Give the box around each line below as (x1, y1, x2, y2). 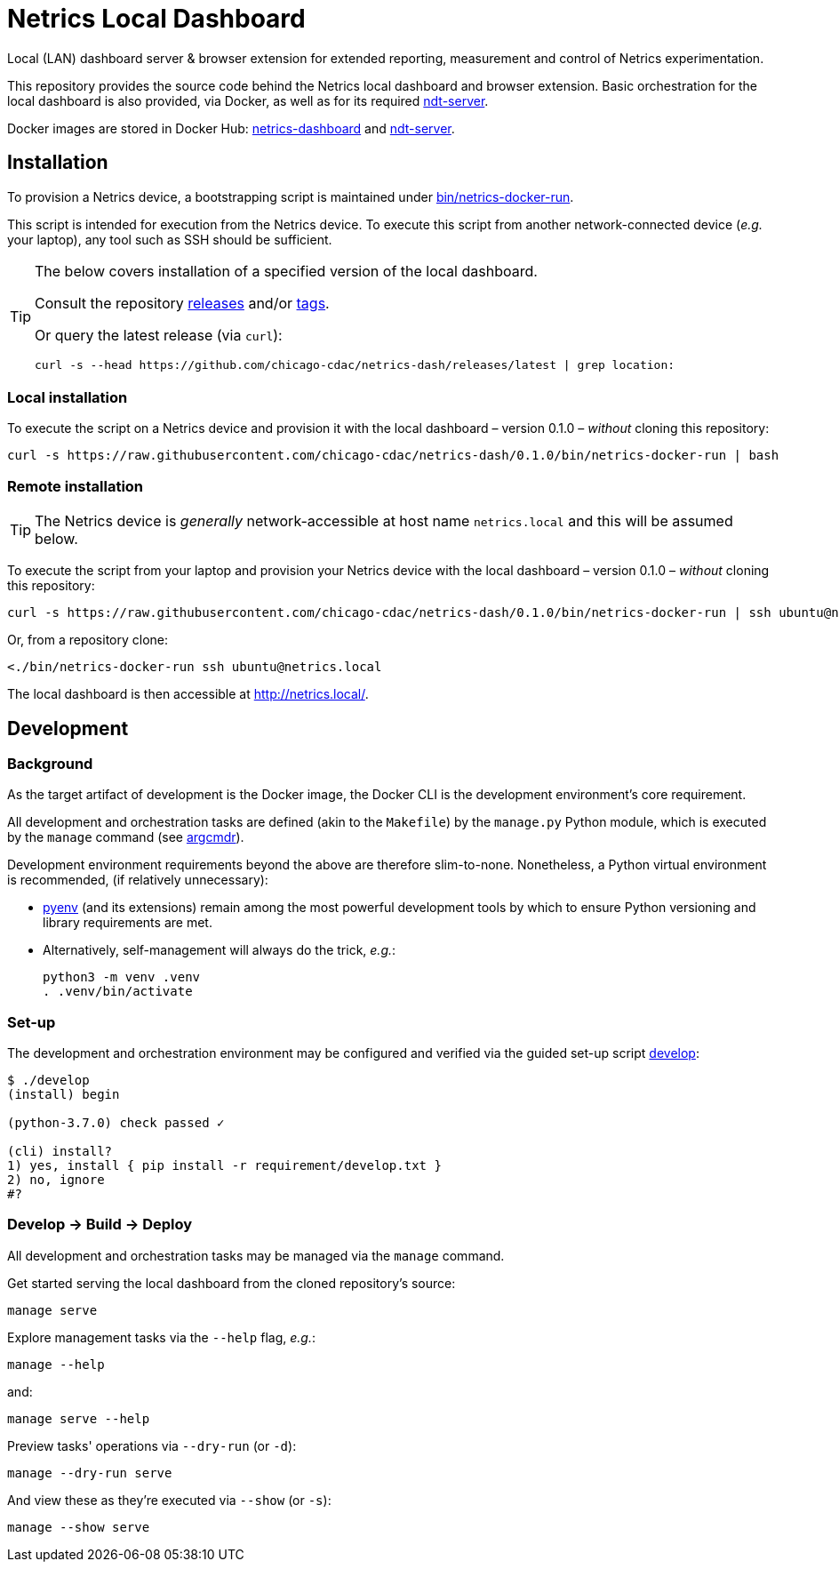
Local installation (7, 388, 128, 406)
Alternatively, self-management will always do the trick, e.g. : (43, 942, 396, 958)
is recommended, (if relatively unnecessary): (7, 872, 268, 888)
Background (7, 754, 93, 772)
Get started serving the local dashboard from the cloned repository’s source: (7, 1275, 456, 1291)
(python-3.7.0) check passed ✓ (7, 1116, 225, 1131)
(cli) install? (7, 1144, 113, 1159)
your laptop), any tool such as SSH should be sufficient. (7, 231, 332, 247)
